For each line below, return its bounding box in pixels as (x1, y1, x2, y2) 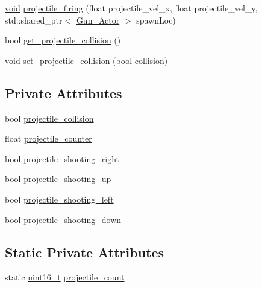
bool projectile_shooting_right (5, 152, 119, 165)
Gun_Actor (76, 13, 120, 26)
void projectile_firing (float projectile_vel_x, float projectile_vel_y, (5, 2, 258, 14)
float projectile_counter (5, 132, 92, 145)
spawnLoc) (136, 13, 176, 26)
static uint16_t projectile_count (5, 271, 125, 283)
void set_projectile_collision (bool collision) (5, 54, 168, 66)
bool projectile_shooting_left (5, 192, 114, 205)
